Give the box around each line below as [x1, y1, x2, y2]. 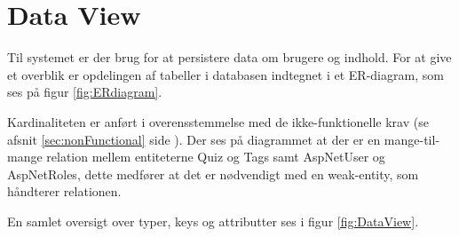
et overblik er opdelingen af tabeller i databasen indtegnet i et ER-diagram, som [7, 65, 444, 83]
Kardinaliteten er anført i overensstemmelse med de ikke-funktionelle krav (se [7, 112, 429, 130]
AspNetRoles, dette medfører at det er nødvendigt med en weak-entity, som [7, 164, 419, 183]
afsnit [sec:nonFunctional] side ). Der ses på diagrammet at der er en [7, 130, 381, 148]
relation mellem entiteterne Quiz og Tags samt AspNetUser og [46, 147, 385, 166]
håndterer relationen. [7, 182, 122, 201]
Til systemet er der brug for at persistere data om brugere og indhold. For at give [7, 48, 452, 67]
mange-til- [384, 130, 440, 148]
